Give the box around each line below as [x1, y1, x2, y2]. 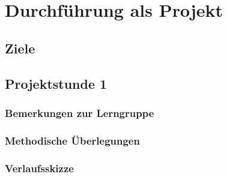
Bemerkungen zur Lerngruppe [5, 105, 154, 120]
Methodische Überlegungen [5, 133, 140, 148]
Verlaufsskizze [5, 160, 74, 175]
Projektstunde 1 [5, 74, 107, 92]
